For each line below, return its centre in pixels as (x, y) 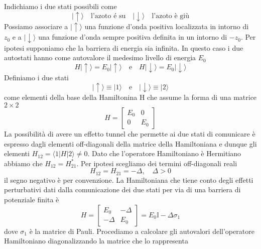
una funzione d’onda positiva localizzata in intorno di (167, 26)
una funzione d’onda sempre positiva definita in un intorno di (133, 37)
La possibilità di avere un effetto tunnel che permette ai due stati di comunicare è (130, 133)
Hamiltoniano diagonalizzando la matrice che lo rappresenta (96, 241)
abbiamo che (23, 163)
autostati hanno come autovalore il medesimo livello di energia (100, 57)
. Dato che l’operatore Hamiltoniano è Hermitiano (164, 153)
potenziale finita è (32, 199)
